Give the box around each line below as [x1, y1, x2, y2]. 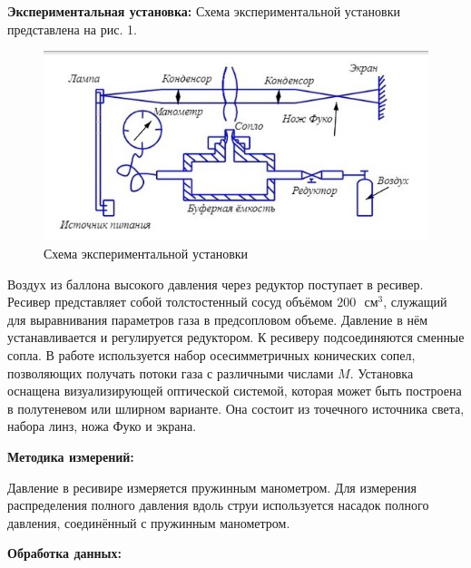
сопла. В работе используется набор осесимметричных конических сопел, [7, 346, 416, 365]
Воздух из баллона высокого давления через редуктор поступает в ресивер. [7, 274, 424, 293]
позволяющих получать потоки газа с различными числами [7, 363, 334, 382]
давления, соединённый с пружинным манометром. [7, 513, 290, 532]
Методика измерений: [7, 447, 134, 465]
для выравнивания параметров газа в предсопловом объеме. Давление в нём [7, 309, 427, 328]
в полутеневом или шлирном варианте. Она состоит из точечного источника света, [7, 398, 465, 417]
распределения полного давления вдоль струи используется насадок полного [7, 495, 429, 514]
